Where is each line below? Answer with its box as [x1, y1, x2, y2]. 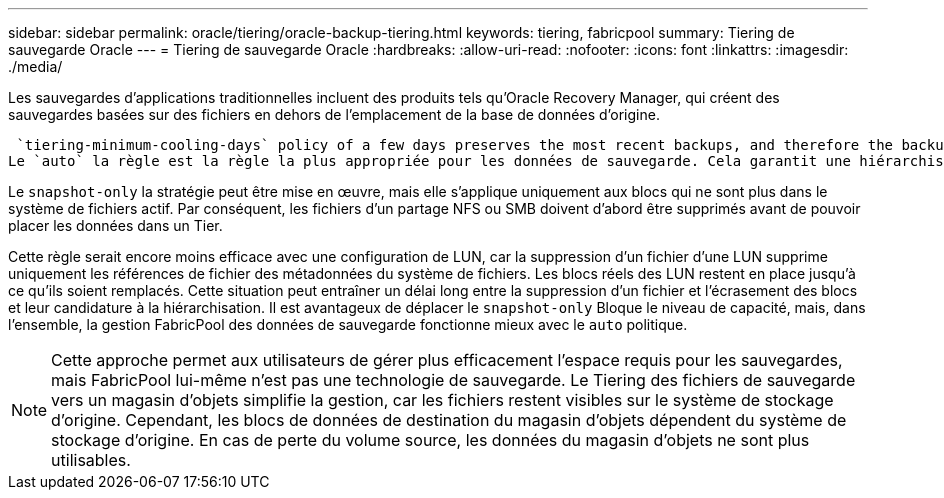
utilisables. [51, 450, 131, 470]
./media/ [8, 58, 63, 75]
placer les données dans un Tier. [8, 217, 223, 234]
